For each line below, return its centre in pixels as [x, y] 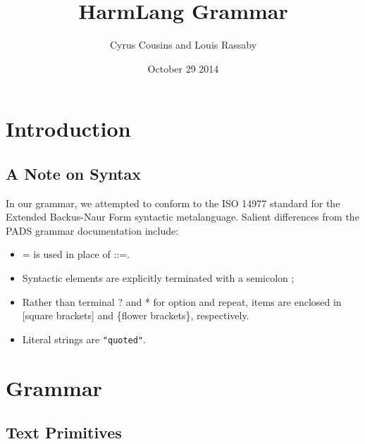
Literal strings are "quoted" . [84, 339]
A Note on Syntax [74, 173]
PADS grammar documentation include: [92, 230]
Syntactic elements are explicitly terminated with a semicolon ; [158, 278]
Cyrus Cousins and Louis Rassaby [183, 45]
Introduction [68, 129]
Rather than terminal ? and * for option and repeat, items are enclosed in [182, 301]
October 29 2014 [183, 68]
